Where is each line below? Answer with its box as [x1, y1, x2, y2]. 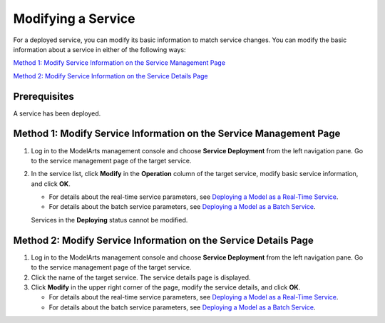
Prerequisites [13, 90, 74, 103]
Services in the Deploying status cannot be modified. [31, 215, 188, 224]
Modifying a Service [13, 11, 135, 26]
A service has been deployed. [13, 109, 101, 118]
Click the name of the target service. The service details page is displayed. [31, 273, 251, 282]
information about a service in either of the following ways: [13, 45, 186, 53]
